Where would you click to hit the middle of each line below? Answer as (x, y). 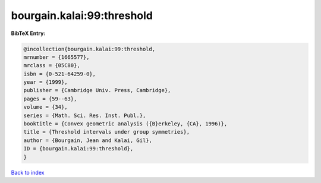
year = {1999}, (45, 82)
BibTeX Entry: (28, 33)
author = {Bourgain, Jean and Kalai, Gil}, (88, 140)
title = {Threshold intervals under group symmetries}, (107, 132)
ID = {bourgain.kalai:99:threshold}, (78, 149)
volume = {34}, (45, 107)
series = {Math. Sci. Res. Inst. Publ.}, (85, 115)
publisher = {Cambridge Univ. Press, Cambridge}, (97, 90)
